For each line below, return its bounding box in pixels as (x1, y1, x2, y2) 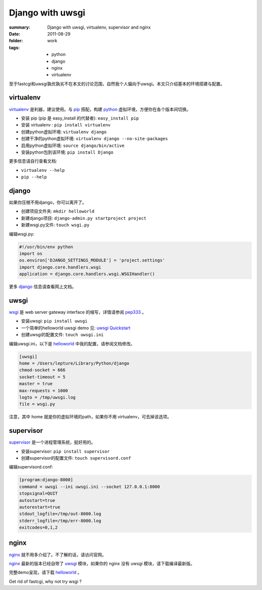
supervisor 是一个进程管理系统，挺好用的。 (9, 439, 96, 445)
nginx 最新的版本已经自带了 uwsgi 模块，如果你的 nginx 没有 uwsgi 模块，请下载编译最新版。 (9, 560, 195, 566)
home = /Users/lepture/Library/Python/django (19, 360, 130, 366)
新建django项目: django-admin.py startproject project (21, 215, 147, 221)
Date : (9, 31, 20, 36)
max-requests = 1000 (19, 388, 68, 393)
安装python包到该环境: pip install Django (21, 149, 114, 155)
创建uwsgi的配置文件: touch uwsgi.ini (21, 332, 104, 338)
